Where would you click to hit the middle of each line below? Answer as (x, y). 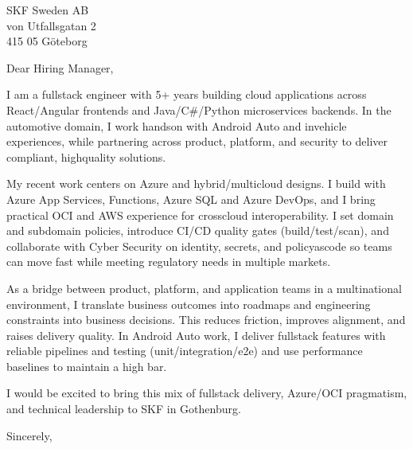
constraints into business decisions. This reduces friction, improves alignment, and (206, 320)
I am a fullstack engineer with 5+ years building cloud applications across (187, 94)
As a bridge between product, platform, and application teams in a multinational (204, 288)
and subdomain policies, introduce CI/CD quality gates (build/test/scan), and (198, 230)
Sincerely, (29, 435)
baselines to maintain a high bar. (87, 366)
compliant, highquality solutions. (86, 156)
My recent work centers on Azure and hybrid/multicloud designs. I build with (196, 184)
